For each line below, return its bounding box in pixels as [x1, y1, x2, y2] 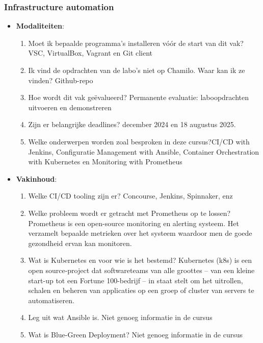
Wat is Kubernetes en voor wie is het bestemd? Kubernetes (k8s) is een [28, 255, 252, 265]
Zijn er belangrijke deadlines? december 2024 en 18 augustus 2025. [28, 119, 236, 130]
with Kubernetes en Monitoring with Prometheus [28, 156, 182, 167]
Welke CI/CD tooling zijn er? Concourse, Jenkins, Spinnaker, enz [28, 190, 233, 201]
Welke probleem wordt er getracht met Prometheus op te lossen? [28, 207, 231, 218]
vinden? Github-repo [28, 75, 93, 85]
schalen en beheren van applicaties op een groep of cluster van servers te [28, 285, 254, 296]
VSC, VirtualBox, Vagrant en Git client [28, 47, 153, 58]
